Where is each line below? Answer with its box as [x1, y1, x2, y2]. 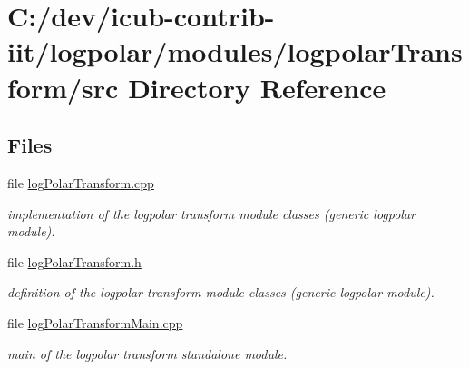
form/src [7, 68, 119, 105]
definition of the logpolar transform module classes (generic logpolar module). [7, 283, 435, 302]
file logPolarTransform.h [7, 252, 142, 271]
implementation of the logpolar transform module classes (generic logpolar [7, 204, 416, 223]
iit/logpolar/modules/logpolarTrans [7, 33, 463, 70]
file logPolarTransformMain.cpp [7, 313, 183, 332]
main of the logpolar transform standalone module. [7, 344, 288, 363]
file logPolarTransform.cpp [7, 173, 154, 192]
